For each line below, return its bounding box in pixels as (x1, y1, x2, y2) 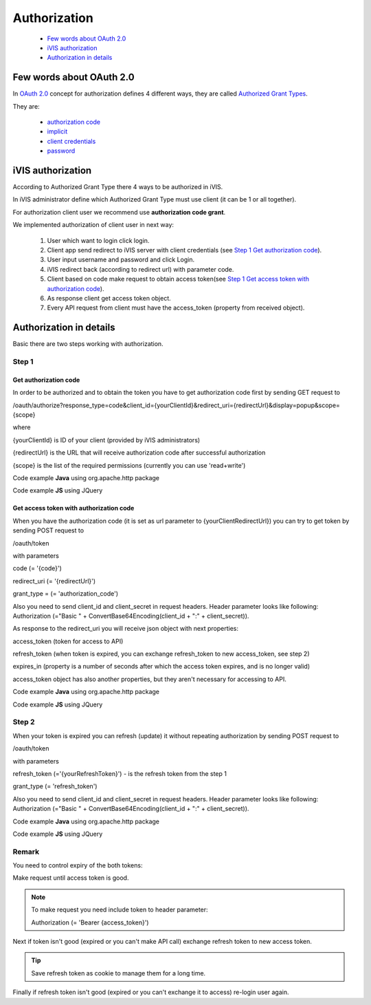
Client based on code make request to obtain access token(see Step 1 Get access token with (47, 275, 309, 283)
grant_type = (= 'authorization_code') (12, 590, 119, 598)
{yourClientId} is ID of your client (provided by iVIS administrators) (12, 435, 201, 444)
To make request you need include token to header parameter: (31, 905, 209, 914)
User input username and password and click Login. (47, 255, 195, 264)
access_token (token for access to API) (12, 637, 124, 645)
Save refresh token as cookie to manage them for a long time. (31, 969, 206, 977)
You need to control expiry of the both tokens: (12, 861, 143, 869)
